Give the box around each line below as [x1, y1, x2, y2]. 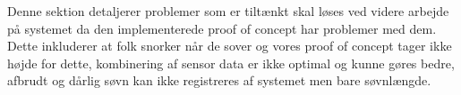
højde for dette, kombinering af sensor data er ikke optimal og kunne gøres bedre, [7, 53, 455, 72]
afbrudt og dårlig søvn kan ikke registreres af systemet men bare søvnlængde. [7, 71, 431, 90]
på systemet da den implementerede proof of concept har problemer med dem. [7, 19, 437, 37]
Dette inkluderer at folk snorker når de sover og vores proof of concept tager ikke [7, 36, 452, 55]
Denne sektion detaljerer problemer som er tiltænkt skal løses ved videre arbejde [7, 2, 449, 20]
